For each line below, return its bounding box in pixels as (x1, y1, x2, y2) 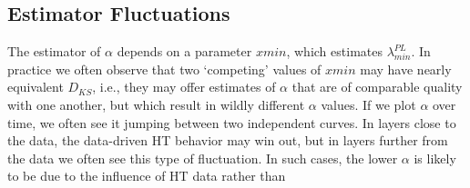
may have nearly (360, 59, 452, 78)
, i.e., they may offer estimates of (92, 77, 276, 96)
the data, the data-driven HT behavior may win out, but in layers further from (7, 131, 448, 150)
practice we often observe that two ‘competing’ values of (7, 59, 322, 78)
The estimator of (7, 42, 101, 61)
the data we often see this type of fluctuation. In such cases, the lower (7, 148, 398, 167)
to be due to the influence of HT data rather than (7, 166, 286, 185)
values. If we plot (321, 94, 416, 114)
